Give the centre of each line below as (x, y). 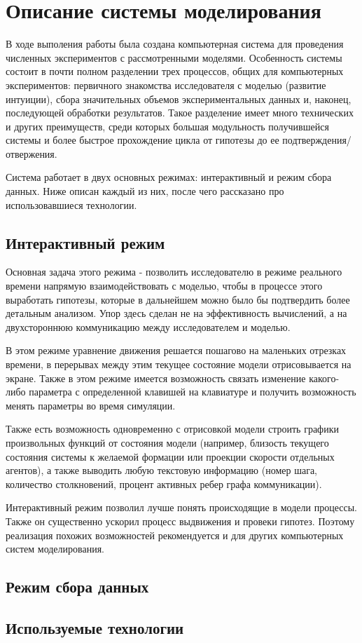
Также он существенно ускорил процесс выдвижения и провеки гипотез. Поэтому (180, 521)
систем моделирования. (55, 549)
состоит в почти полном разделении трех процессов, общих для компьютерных (175, 71)
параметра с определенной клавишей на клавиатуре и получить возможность (193, 392)
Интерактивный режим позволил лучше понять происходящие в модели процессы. (181, 507)
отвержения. (32, 153)
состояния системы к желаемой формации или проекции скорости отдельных (170, 456)
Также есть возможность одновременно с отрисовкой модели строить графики (172, 429)
